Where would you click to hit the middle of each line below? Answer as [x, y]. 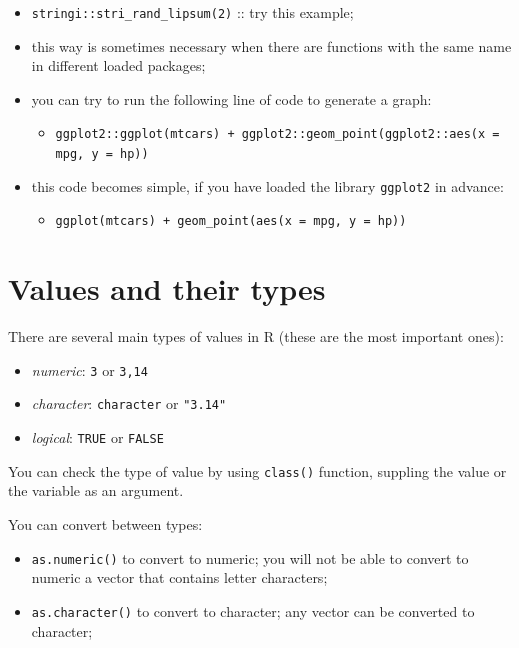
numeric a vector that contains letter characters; [179, 577]
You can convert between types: [105, 524]
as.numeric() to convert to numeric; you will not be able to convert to [250, 557]
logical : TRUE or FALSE [97, 437]
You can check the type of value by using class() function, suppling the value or [257, 470]
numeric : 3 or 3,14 [89, 369]
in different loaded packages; [118, 65]
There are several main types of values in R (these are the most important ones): [256, 336]
